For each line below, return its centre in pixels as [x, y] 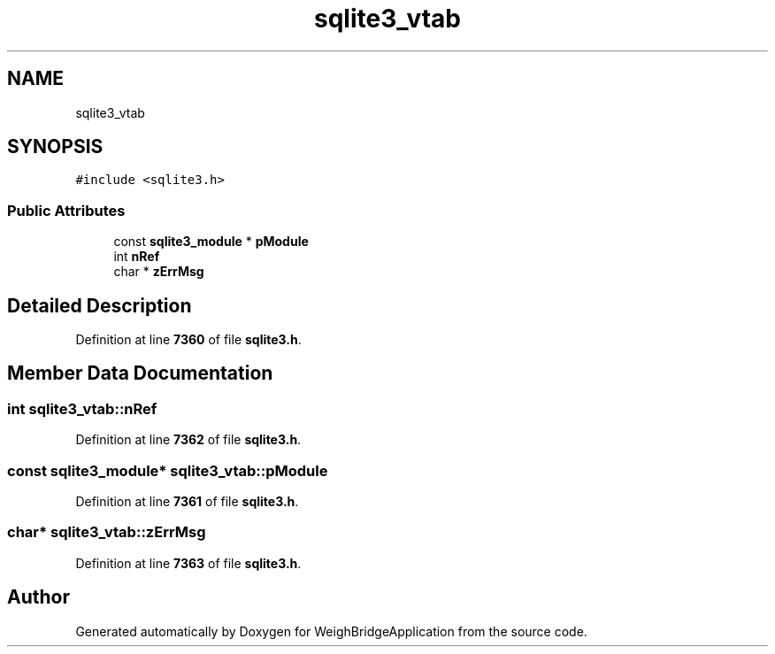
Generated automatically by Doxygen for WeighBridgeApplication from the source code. [331, 631]
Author [38, 597]
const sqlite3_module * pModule [211, 242]
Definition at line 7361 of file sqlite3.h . [187, 501]
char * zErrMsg [159, 272]
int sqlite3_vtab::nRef [82, 408]
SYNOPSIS [55, 147]
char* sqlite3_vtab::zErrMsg [107, 532]
